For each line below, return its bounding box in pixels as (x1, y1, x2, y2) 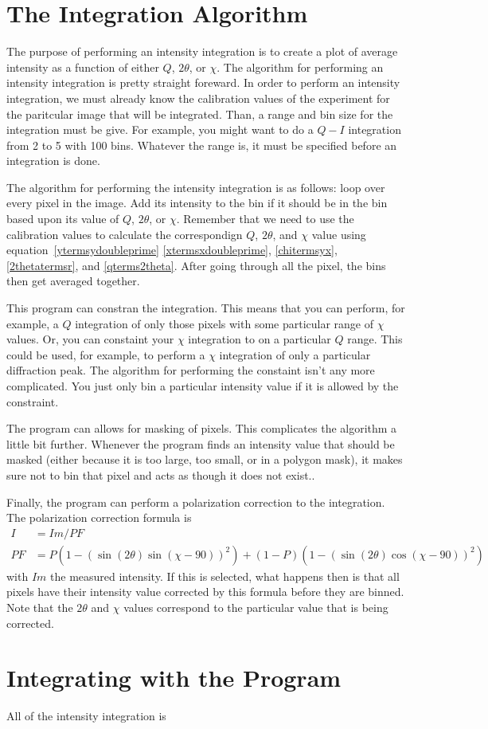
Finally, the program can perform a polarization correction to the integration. (6, 493, 385, 510)
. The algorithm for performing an (217, 58, 384, 75)
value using (311, 225, 366, 242)
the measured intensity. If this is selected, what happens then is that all (50, 567, 400, 584)
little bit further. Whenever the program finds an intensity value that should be (6, 435, 395, 452)
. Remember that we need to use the (176, 210, 354, 227)
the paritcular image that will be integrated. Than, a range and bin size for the (6, 105, 393, 122)
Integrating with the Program (6, 661, 342, 694)
